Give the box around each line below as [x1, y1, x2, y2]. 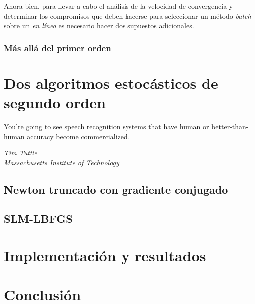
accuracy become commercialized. [27, 131, 129, 141]
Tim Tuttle [4, 148, 37, 158]
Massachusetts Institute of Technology [4, 157, 119, 167]
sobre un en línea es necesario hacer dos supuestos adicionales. [4, 20, 194, 31]
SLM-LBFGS [4, 211, 73, 226]
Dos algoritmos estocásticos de [4, 72, 218, 93]
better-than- [211, 121, 249, 131]
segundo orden [4, 92, 106, 112]
